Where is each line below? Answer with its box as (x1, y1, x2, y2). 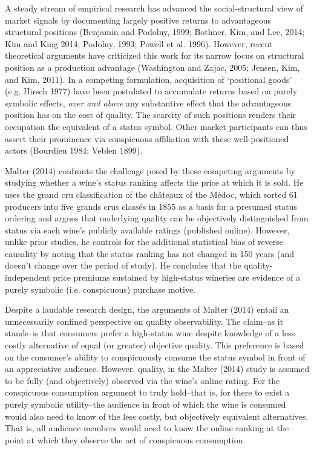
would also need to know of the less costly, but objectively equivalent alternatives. (5, 409, 309, 422)
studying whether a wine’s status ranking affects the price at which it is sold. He (5, 176, 304, 189)
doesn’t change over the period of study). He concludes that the (5, 259, 241, 272)
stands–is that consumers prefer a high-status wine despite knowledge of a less (5, 327, 295, 339)
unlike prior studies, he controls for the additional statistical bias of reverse (5, 235, 284, 248)
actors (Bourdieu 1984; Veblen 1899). (5, 144, 143, 157)
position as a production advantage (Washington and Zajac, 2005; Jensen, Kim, (5, 60, 300, 73)
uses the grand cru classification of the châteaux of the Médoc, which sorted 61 (5, 187, 298, 200)
